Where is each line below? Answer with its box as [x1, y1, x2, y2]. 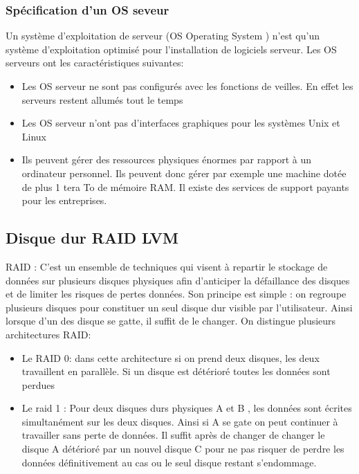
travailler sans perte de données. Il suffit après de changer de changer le [21, 428, 325, 442]
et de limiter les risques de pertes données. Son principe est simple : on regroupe [6, 286, 347, 301]
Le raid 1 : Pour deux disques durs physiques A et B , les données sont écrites [21, 401, 352, 415]
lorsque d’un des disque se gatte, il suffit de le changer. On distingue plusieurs [6, 313, 336, 328]
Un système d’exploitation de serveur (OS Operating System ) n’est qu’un [6, 28, 320, 43]
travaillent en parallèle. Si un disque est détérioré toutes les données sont [21, 364, 331, 379]
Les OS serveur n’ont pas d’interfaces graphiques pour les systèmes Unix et [21, 116, 340, 130]
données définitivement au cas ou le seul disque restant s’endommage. [21, 455, 317, 469]
